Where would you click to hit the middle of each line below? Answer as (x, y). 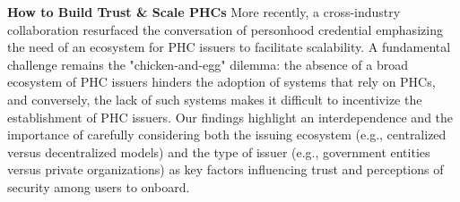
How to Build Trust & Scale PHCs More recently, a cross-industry (204, 12)
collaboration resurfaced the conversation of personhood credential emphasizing (225, 29)
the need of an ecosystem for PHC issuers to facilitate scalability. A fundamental (229, 47)
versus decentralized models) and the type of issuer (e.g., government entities (219, 151)
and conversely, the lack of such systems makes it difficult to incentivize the (215, 99)
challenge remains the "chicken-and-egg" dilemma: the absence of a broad (208, 64)
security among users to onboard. (99, 186)
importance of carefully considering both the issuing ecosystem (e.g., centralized (227, 135)
